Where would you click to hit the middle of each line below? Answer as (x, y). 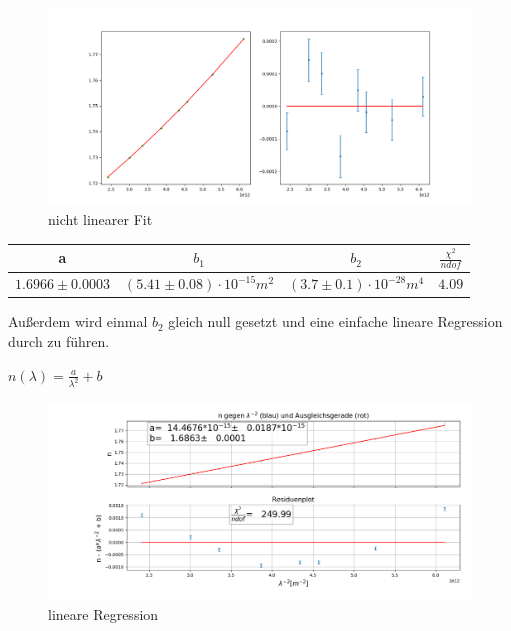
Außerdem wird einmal (78, 321)
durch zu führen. (59, 340)
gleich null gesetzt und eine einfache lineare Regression (335, 321)
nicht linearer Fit (100, 219)
